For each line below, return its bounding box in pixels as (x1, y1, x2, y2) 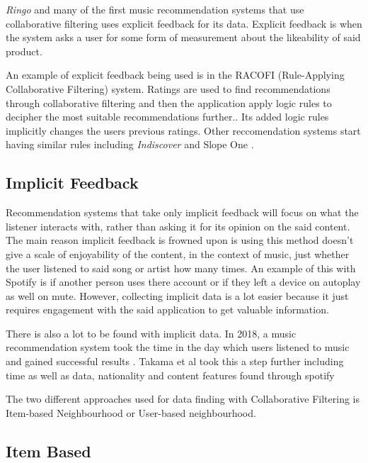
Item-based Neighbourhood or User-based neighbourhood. (6, 405, 256, 420)
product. (6, 43, 42, 58)
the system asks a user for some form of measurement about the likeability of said (6, 30, 361, 45)
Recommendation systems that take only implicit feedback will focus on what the (6, 205, 359, 220)
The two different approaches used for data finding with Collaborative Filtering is (6, 391, 360, 406)
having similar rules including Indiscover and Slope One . (6, 137, 254, 152)
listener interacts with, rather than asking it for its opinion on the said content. (6, 218, 350, 233)
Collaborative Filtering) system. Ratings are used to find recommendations (6, 81, 330, 96)
